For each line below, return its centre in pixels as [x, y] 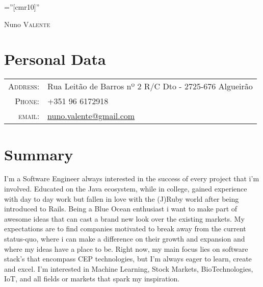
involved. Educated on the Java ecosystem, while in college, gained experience [126, 189]
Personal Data [55, 59]
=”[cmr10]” [22, 7]
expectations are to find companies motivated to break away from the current [125, 229]
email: [29, 116]
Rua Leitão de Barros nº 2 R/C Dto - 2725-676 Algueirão [150, 86]
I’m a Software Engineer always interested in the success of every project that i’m [132, 178]
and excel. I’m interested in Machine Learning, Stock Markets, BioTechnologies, [129, 268]
